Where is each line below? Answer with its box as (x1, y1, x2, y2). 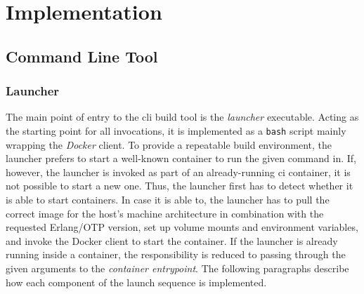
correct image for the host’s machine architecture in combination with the (6, 206, 324, 220)
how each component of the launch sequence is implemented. (6, 274, 267, 289)
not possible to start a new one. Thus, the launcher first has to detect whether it (6, 178, 353, 193)
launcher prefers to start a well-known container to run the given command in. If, (6, 151, 356, 166)
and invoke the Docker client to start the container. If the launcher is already (6, 233, 338, 248)
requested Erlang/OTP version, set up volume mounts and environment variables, (6, 220, 358, 234)
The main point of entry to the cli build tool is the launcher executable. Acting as (6, 109, 359, 124)
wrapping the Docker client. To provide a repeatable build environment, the (6, 137, 332, 152)
